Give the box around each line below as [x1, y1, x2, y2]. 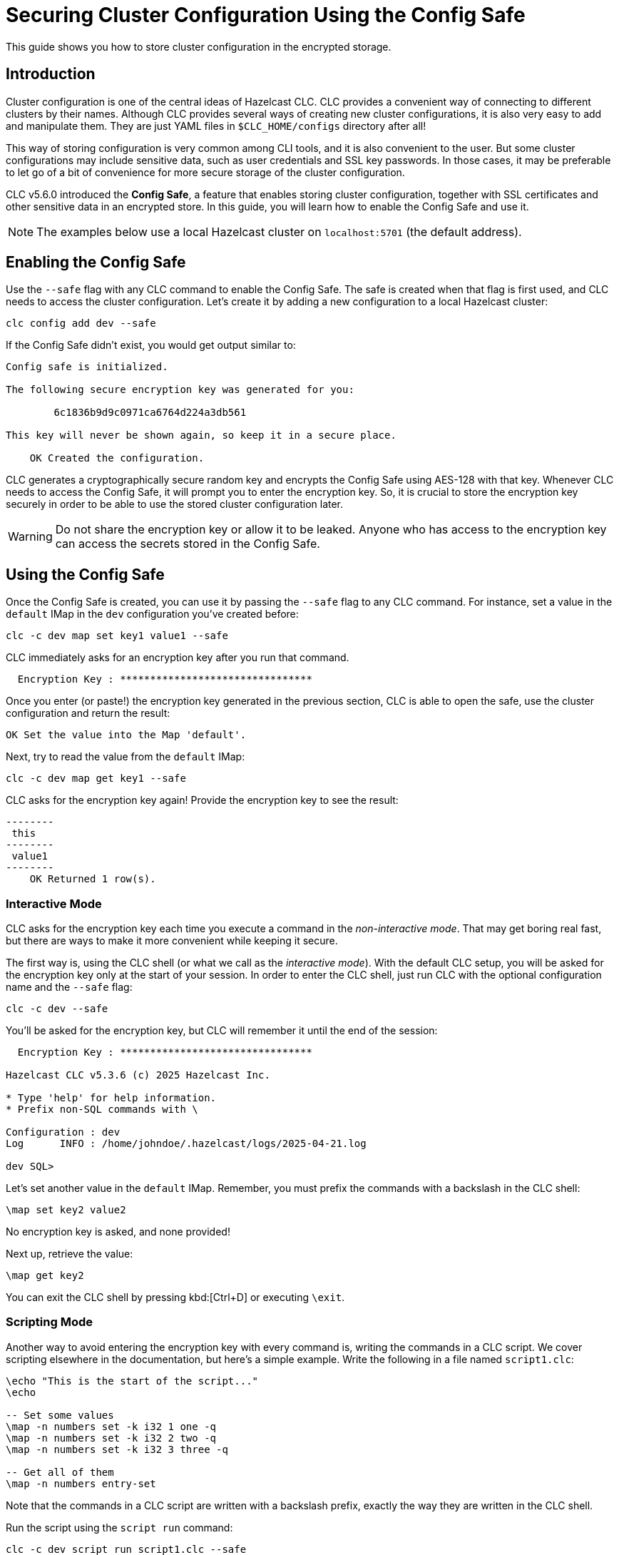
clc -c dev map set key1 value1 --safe [6, 630, 228, 642]
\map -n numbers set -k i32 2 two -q [6, 1432, 217, 1444]
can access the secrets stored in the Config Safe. [55, 536, 320, 551]
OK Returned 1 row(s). [29, 873, 156, 885]
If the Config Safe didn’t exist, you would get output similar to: [6, 339, 296, 352]
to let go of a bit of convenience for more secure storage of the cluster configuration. [6, 165, 405, 178]
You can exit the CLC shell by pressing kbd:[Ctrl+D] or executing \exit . [6, 1291, 345, 1304]
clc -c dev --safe [6, 1003, 108, 1015]
